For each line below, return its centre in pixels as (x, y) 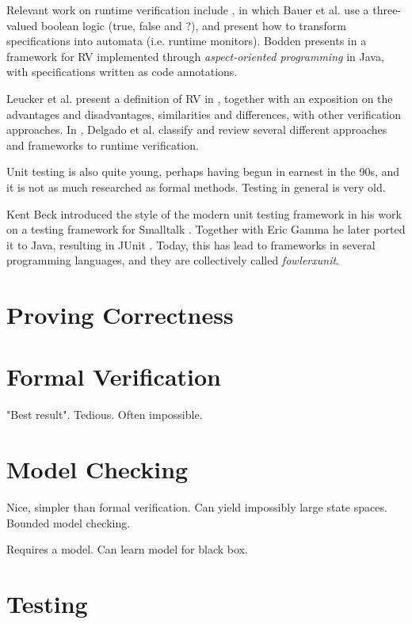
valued (22, 25)
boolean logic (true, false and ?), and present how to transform (193, 25)
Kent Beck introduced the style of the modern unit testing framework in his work (204, 213)
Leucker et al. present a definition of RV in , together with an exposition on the (200, 98)
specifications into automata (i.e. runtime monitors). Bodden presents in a (187, 41)
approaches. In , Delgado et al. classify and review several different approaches (197, 129)
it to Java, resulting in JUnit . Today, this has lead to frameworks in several (191, 244)
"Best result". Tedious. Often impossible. (105, 415)
